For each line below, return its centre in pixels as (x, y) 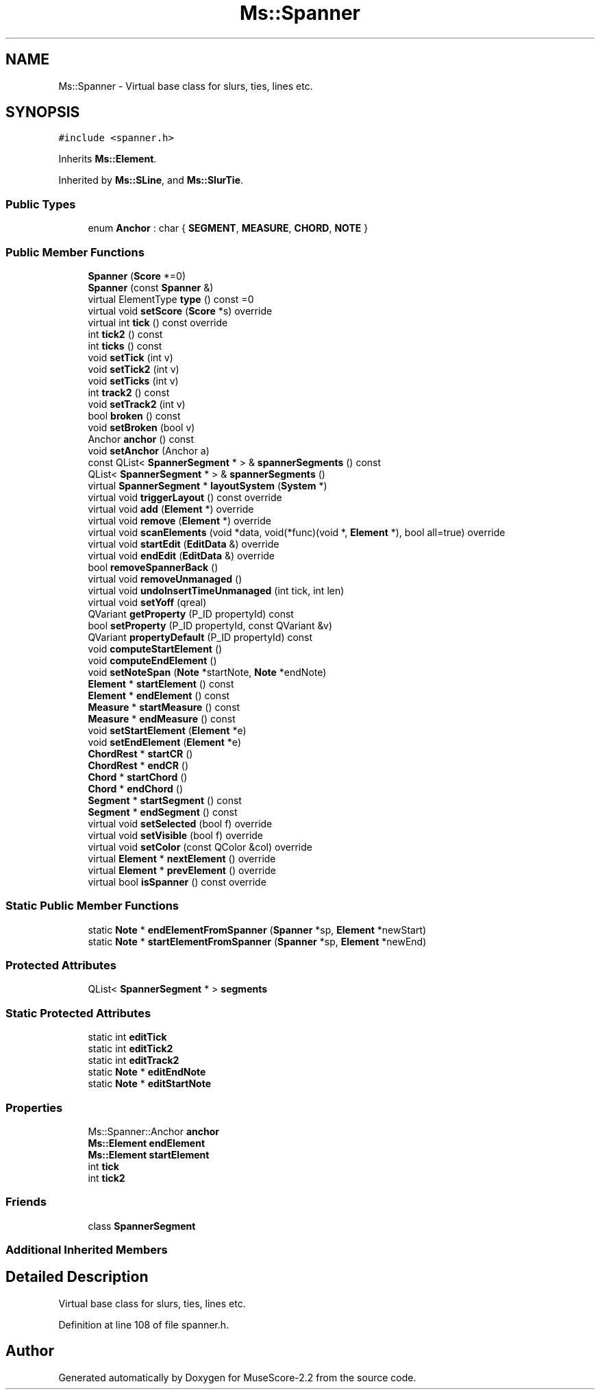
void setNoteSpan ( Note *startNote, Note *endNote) (207, 672)
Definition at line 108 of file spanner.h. (144, 1324)
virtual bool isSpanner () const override (177, 882)
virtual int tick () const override (158, 322)
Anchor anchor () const (141, 439)
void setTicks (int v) (133, 380)
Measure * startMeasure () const (164, 707)
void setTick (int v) (130, 357)
